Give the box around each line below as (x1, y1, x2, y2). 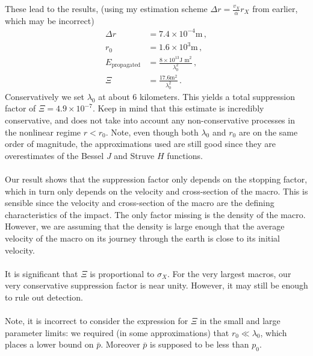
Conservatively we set (5, 90, 84, 102)
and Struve (114, 149, 155, 161)
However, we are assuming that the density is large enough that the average (5, 220, 285, 233)
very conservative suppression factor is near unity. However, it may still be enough (5, 279, 308, 292)
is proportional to (90, 267, 155, 279)
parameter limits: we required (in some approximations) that (5, 326, 229, 339)
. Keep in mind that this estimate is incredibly (92, 102, 264, 114)
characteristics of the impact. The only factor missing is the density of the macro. (5, 208, 306, 220)
